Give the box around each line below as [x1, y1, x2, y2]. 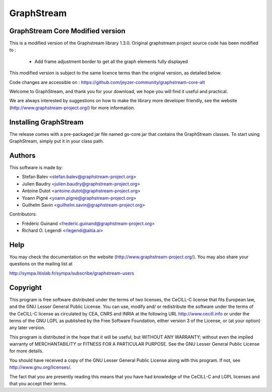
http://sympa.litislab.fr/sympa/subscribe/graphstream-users [9, 270, 134, 276]
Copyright [9, 283, 42, 292]
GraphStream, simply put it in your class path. [9, 138, 104, 144]
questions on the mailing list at [9, 261, 73, 267]
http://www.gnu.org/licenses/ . [9, 364, 72, 370]
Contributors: [9, 211, 37, 217]
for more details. [9, 348, 44, 354]
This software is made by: [9, 165, 63, 171]
